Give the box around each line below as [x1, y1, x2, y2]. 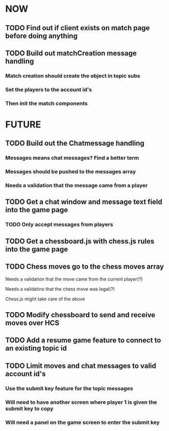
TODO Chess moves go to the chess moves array [5, 262, 164, 271]
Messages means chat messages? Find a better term [5, 154, 139, 161]
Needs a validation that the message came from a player [5, 182, 148, 189]
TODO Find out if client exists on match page [5, 24, 150, 32]
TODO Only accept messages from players [5, 221, 113, 228]
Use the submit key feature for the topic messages [5, 385, 133, 392]
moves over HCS [5, 318, 60, 327]
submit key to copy [5, 405, 54, 412]
